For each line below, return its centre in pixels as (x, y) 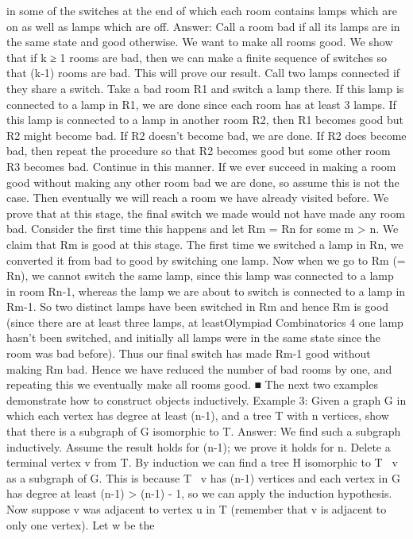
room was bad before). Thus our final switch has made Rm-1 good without (189, 353)
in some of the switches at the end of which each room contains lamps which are (202, 10)
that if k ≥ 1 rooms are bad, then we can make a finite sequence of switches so (197, 57)
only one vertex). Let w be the (81, 524)
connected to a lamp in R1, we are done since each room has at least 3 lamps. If (201, 104)
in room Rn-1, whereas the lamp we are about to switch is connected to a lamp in (206, 291)
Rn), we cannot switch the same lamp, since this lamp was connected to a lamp (200, 275)
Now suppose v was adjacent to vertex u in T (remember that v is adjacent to (197, 509)
